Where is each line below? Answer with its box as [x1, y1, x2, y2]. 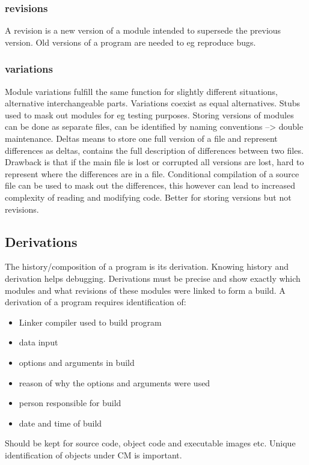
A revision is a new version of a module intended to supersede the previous [5, 24, 281, 37]
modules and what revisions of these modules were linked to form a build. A [5, 284, 286, 296]
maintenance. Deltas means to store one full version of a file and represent [5, 132, 278, 144]
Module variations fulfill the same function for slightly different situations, [5, 85, 278, 97]
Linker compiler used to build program [19, 315, 162, 328]
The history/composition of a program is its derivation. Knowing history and [5, 260, 289, 273]
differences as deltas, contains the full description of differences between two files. [5, 144, 304, 156]
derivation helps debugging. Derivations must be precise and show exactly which [5, 272, 301, 284]
